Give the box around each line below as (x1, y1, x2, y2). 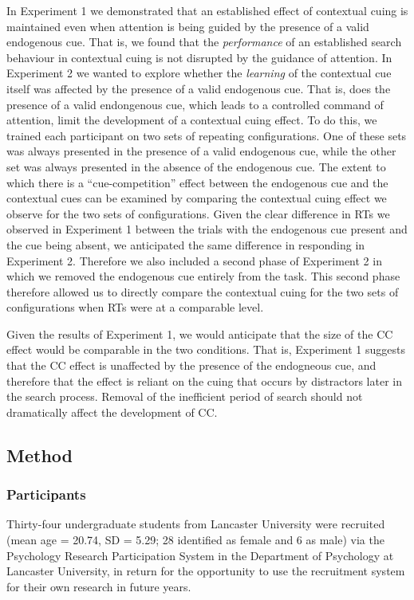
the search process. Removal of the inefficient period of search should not (6, 388, 363, 405)
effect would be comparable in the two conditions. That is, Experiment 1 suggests (6, 341, 405, 358)
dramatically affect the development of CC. (6, 403, 218, 420)
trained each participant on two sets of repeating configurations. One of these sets (6, 127, 407, 143)
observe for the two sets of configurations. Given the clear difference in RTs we (6, 205, 390, 222)
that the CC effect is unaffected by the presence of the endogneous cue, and (6, 357, 377, 374)
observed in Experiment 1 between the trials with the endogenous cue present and (6, 221, 408, 237)
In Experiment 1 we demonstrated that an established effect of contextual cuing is (6, 2, 408, 18)
